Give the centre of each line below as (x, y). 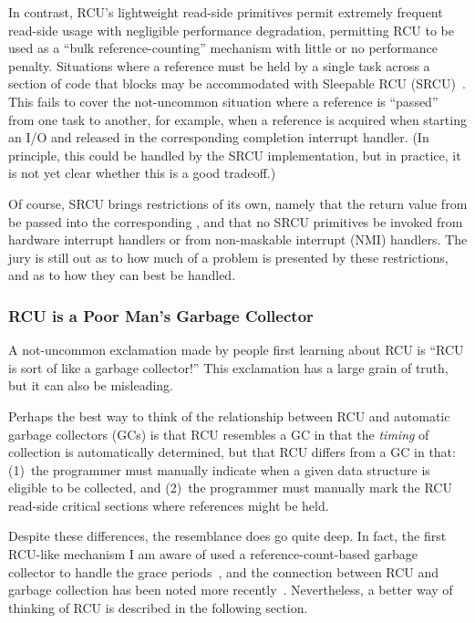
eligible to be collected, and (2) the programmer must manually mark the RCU (230, 488)
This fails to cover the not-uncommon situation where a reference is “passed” (223, 101)
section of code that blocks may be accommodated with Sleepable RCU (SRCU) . (237, 83)
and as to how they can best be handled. (122, 275)
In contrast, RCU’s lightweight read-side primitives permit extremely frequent (226, 12)
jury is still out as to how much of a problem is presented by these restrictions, (228, 257)
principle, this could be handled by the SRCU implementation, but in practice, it (235, 155)
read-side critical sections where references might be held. (169, 505)
